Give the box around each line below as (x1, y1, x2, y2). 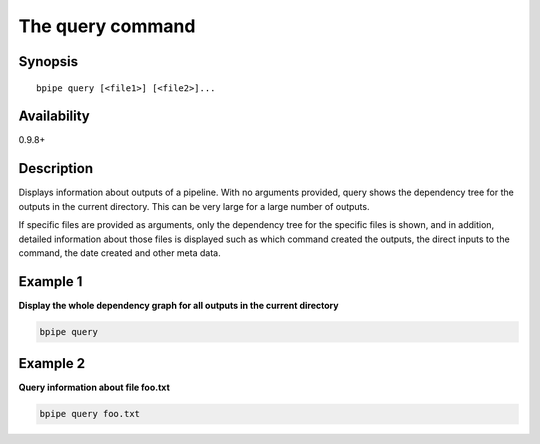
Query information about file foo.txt (18, 381, 170, 394)
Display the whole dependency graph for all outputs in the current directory (18, 299, 339, 311)
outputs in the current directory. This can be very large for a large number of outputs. (18, 200, 370, 212)
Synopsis (18, 53, 79, 70)
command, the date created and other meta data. (18, 246, 221, 259)
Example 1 (18, 273, 83, 290)
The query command (18, 15, 196, 37)
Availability (18, 108, 90, 125)
